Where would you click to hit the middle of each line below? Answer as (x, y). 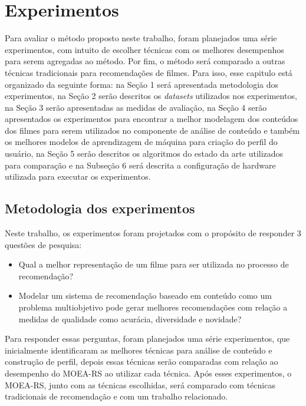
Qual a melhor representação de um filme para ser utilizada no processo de (154, 264)
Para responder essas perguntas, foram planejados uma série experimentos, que (147, 339)
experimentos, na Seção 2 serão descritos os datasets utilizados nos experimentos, (151, 96)
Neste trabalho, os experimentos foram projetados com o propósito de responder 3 (153, 233)
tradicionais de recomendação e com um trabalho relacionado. (116, 396)
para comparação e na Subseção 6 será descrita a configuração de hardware (140, 165)
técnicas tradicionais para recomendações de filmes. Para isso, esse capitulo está (149, 72)
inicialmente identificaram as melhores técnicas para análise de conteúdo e (139, 350)
